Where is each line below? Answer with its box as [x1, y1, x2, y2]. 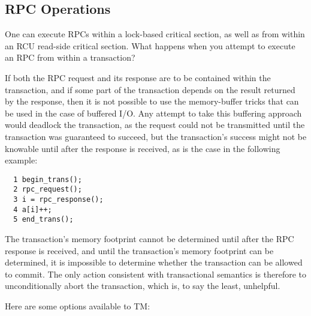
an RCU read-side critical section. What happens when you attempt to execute [5, 39, 295, 52]
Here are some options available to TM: [5, 299, 150, 312]
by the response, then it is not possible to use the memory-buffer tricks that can [5, 95, 299, 108]
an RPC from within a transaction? [5, 51, 135, 64]
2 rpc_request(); [13, 185, 82, 194]
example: [5, 154, 38, 166]
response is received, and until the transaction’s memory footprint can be [5, 244, 274, 257]
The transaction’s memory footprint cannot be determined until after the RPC [5, 232, 294, 245]
